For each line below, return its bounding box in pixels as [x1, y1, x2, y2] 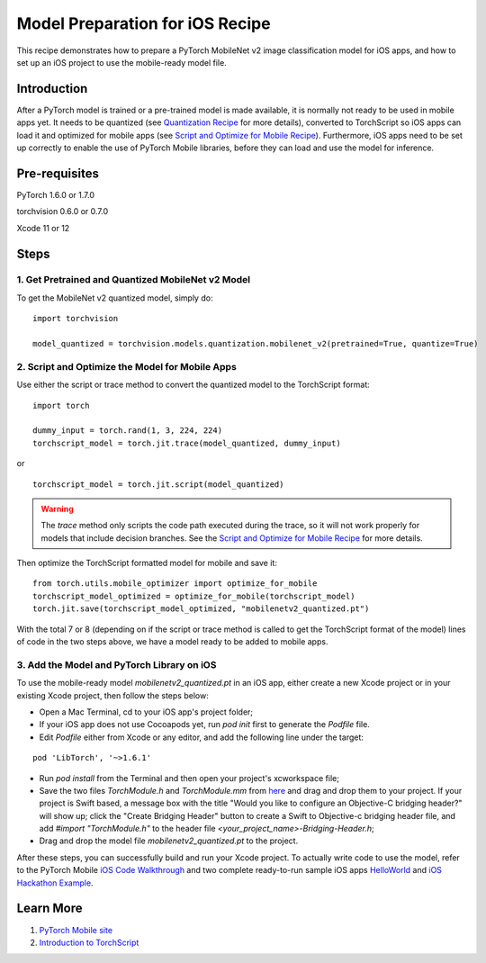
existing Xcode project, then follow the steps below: [16, 689, 209, 701]
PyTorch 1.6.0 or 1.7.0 [16, 189, 94, 200]
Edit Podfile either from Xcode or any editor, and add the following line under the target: [39, 732, 364, 742]
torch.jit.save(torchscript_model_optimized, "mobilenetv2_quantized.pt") [32, 604, 370, 614]
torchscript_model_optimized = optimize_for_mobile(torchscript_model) [32, 590, 355, 601]
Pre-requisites [16, 166, 99, 181]
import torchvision [32, 313, 119, 324]
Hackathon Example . [16, 877, 94, 888]
